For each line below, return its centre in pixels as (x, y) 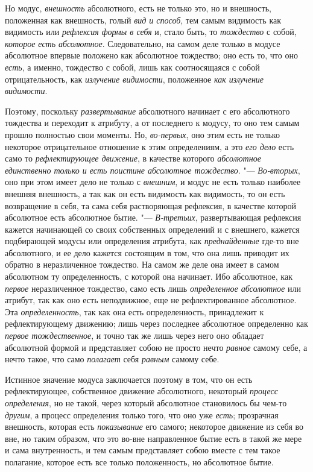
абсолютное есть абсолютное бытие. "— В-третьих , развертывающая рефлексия (153, 217)
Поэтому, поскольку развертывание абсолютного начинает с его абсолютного (147, 111)
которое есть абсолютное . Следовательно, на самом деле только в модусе (143, 43)
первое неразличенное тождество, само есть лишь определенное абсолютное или (153, 288)
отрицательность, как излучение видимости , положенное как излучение (134, 79)
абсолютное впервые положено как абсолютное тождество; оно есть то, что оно (151, 55)
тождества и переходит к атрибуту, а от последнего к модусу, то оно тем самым (152, 123)
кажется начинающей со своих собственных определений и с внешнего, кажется (152, 229)
